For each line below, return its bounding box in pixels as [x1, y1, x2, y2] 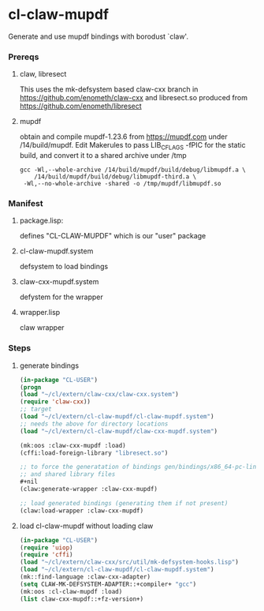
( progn [19, 383, 42, 392]
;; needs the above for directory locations [19, 420, 169, 428]
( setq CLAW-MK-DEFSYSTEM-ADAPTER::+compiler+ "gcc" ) [19, 580, 197, 588]
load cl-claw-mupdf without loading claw [19, 521, 154, 530]
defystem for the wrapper [19, 292, 104, 302]
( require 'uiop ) [19, 543, 73, 552]
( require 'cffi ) [19, 551, 73, 559]
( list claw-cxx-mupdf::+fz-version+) [19, 594, 144, 603]
